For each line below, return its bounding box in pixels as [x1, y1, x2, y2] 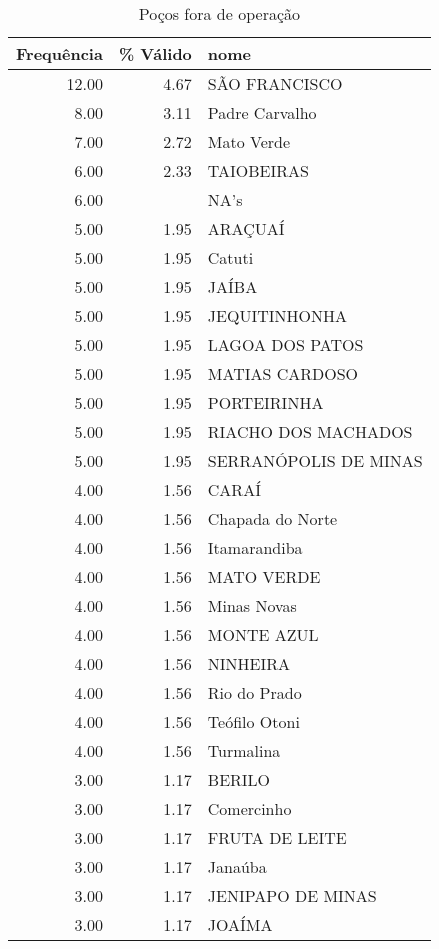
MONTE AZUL [207, 623, 319, 646]
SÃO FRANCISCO [207, 72, 343, 95]
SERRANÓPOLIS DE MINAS [207, 449, 423, 472]
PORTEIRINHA [207, 391, 324, 414]
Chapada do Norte [207, 507, 338, 530]
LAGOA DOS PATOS [207, 333, 364, 356]
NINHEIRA [207, 652, 291, 675]
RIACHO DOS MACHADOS [207, 420, 413, 443]
